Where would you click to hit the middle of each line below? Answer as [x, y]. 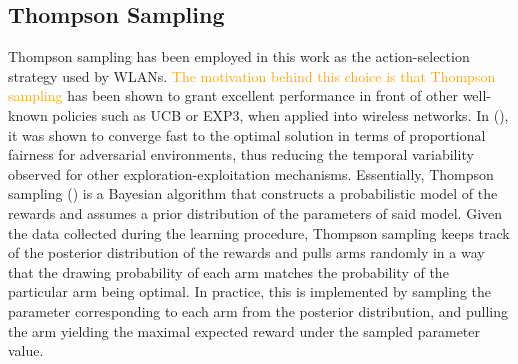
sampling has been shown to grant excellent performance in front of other [233, 95]
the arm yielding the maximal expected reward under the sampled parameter [244, 330]
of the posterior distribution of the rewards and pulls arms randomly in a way [246, 252]
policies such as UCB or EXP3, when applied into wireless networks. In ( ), [280, 114]
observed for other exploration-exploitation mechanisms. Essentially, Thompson [251, 173]
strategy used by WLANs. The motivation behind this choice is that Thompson [252, 75]
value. [26, 350]
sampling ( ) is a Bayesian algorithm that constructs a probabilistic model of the [253, 193]
